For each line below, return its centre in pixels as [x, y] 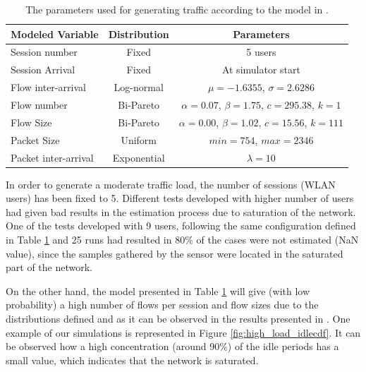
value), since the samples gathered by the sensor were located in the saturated [175, 253]
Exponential [139, 157]
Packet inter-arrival [52, 157]
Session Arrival [43, 70]
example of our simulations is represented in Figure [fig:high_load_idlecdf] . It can [183, 332]
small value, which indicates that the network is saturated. [132, 360]
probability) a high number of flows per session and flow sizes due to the [162, 305]
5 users [261, 52]
